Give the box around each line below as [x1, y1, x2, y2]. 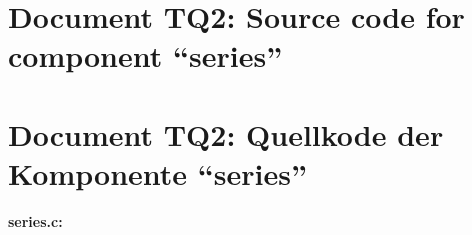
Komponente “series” [8, 152, 307, 193]
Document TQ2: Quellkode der [8, 113, 444, 154]
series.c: [8, 210, 63, 231]
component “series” [8, 35, 283, 76]
